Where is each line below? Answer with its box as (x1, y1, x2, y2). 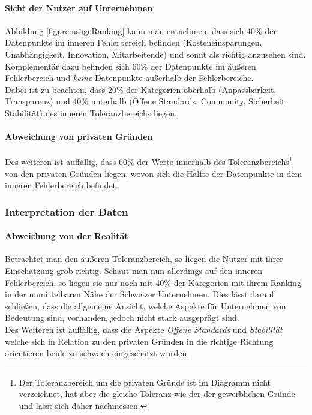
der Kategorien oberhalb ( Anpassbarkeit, (126, 83, 277, 95)
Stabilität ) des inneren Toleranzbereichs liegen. (5, 106, 177, 119)
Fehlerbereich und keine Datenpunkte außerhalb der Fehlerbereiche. (5, 71, 254, 84)
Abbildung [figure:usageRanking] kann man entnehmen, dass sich (5, 24, 244, 37)
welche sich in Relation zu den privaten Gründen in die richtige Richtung (5, 335, 274, 347)
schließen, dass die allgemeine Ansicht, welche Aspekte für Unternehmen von (5, 299, 286, 312)
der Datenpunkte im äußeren (150, 59, 256, 72)
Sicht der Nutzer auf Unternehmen (5, 1, 153, 14)
